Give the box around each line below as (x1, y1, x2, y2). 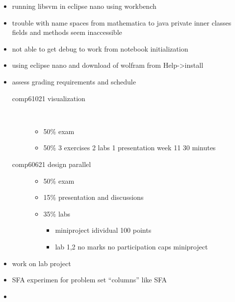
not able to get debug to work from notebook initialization (12, 43, 188, 54)
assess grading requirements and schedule (12, 76, 136, 86)
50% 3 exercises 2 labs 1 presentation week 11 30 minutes (43, 142, 216, 153)
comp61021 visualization (12, 93, 85, 103)
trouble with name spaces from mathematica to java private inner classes (12, 17, 232, 27)
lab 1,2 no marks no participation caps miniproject (55, 241, 208, 251)
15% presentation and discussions (43, 192, 144, 202)
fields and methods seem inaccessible (12, 27, 122, 37)
